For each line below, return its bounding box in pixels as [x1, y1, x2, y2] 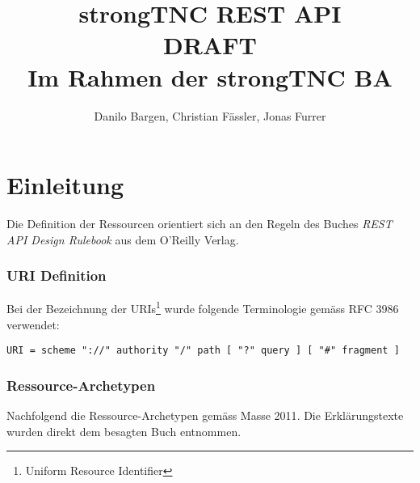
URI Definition [6, 265, 107, 286]
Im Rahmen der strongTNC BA [27, 60, 393, 93]
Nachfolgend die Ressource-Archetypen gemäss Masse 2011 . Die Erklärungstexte [6, 407, 404, 424]
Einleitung [6, 168, 124, 201]
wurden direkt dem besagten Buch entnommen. [6, 422, 241, 439]
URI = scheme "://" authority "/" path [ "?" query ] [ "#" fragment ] [6, 345, 400, 357]
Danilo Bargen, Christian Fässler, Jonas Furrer [94, 107, 326, 124]
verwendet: [6, 316, 60, 333]
